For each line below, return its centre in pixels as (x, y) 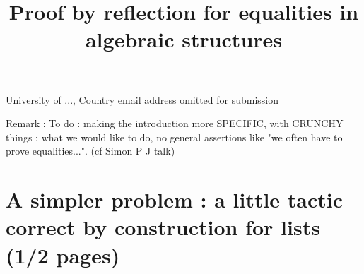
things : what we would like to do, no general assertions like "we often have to (174, 137)
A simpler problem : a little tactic (175, 199)
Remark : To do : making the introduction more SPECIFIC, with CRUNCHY (175, 123)
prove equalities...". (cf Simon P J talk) (90, 151)
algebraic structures (184, 39)
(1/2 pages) (63, 255)
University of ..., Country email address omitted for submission (142, 99)
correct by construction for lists (163, 227)
